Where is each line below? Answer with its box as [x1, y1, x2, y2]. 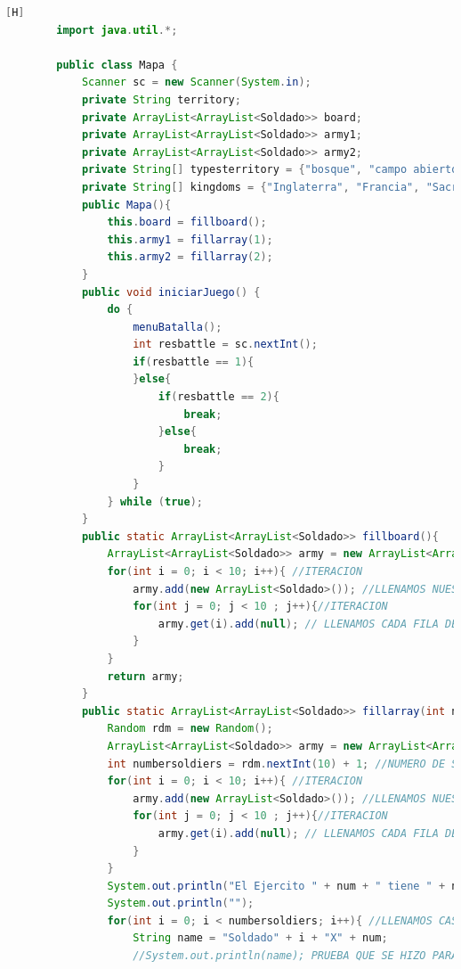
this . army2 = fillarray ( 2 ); [107, 250, 273, 264]
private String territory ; [81, 93, 241, 106]
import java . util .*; [56, 23, 178, 37]
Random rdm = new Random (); [107, 722, 273, 735]
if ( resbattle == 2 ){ [158, 390, 279, 404]
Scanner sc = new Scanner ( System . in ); [81, 76, 311, 89]
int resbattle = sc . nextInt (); [133, 338, 318, 351]
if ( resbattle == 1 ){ [133, 355, 255, 368]
